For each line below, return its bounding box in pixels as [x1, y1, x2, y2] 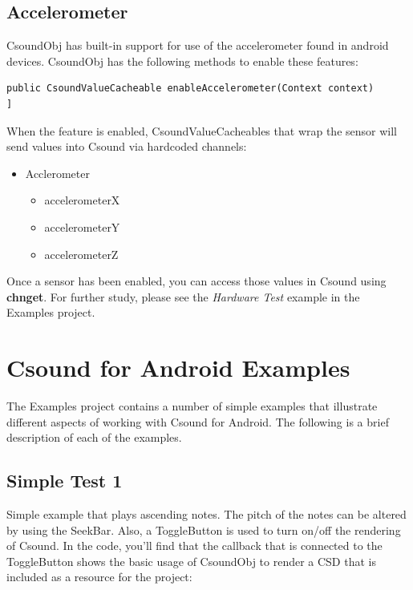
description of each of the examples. [6, 429, 182, 446]
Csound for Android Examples [6, 351, 350, 384]
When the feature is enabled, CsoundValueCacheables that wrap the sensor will [6, 122, 398, 139]
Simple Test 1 [6, 468, 123, 493]
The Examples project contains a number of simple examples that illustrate [6, 398, 378, 414]
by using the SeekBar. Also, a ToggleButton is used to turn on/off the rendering [6, 521, 401, 538]
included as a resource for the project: [6, 568, 192, 585]
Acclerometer [25, 164, 90, 181]
